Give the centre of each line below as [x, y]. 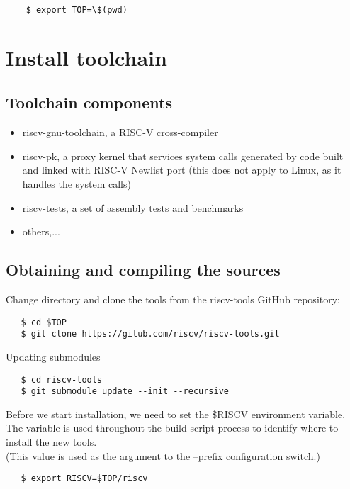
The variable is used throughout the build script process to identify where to [172, 428]
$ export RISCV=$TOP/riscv [84, 479]
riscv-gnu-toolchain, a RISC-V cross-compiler [120, 132]
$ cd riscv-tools [62, 380]
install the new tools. [51, 442]
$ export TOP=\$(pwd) [77, 10]
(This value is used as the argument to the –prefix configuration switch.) [163, 455]
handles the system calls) [77, 184]
